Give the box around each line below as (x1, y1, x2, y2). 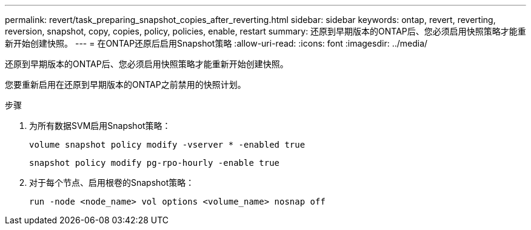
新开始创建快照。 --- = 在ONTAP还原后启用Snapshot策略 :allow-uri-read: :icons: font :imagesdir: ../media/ (5, 38, 428, 48)
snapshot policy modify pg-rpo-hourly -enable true (29, 158, 280, 168)
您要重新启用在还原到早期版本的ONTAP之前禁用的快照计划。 (5, 79, 246, 90)
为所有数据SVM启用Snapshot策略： (29, 120, 171, 131)
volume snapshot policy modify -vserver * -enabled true (29, 140, 306, 149)
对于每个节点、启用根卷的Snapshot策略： (29, 177, 195, 188)
